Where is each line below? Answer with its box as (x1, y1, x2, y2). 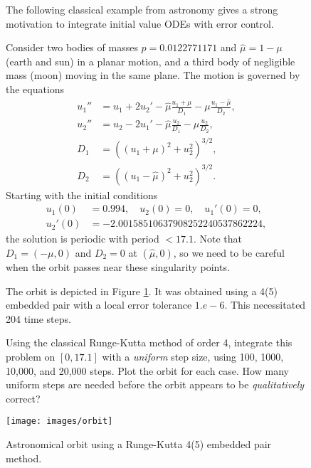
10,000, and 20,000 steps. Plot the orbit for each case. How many (6, 363, 289, 378)
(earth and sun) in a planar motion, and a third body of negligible (6, 53, 295, 68)
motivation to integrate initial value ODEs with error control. (6, 16, 274, 31)
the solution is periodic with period (6, 231, 159, 246)
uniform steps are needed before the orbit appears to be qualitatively (6, 377, 305, 392)
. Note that (193, 231, 242, 246)
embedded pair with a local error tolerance (6, 297, 192, 312)
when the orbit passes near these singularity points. (6, 260, 230, 274)
